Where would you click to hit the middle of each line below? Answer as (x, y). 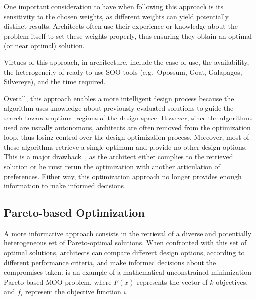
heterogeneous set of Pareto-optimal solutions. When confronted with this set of (125, 243)
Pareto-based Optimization (74, 212)
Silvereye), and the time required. (55, 82)
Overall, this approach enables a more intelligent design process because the (119, 98)
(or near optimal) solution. (44, 45)
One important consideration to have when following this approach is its (114, 6)
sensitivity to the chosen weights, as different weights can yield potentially (116, 16)
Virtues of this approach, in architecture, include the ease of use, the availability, (127, 62)
